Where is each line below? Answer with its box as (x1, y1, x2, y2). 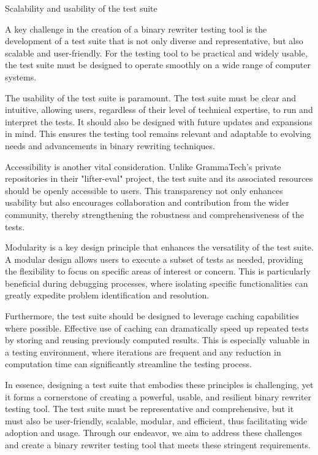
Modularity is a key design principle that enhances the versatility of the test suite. (5, 241, 314, 254)
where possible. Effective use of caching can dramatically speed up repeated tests (5, 321, 309, 334)
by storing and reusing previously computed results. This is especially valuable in (5, 333, 310, 346)
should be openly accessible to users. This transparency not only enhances (5, 184, 283, 196)
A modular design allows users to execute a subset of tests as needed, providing (5, 252, 303, 265)
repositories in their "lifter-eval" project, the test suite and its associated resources (5, 172, 313, 185)
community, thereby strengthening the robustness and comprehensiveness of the (5, 208, 304, 220)
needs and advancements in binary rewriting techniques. (5, 139, 215, 152)
